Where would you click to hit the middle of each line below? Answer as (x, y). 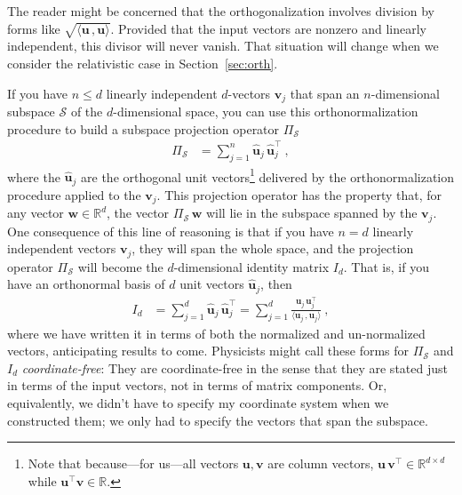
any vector (36, 213)
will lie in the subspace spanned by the (311, 213)
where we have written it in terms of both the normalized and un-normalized (216, 333)
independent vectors (62, 248)
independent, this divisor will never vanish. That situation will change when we (223, 46)
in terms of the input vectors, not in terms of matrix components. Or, (197, 385)
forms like (34, 28)
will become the (120, 266)
